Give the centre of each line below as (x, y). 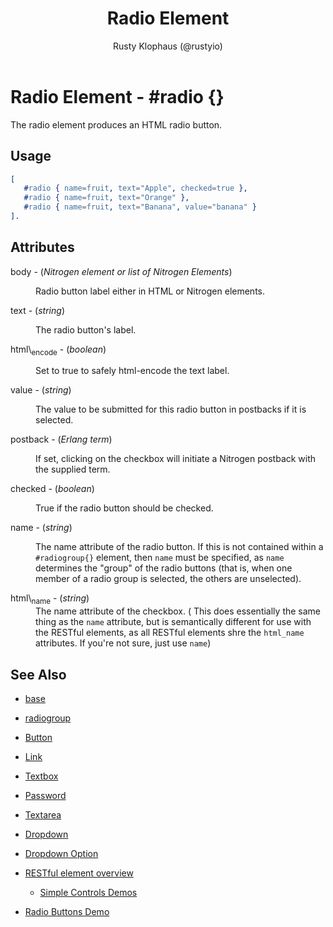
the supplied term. (73, 469)
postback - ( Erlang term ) (61, 439)
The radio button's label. (86, 329)
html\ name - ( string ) (50, 599)
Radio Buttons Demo (67, 912)
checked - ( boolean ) (52, 489)
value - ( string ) (41, 390)
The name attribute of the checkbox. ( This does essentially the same (178, 611)
